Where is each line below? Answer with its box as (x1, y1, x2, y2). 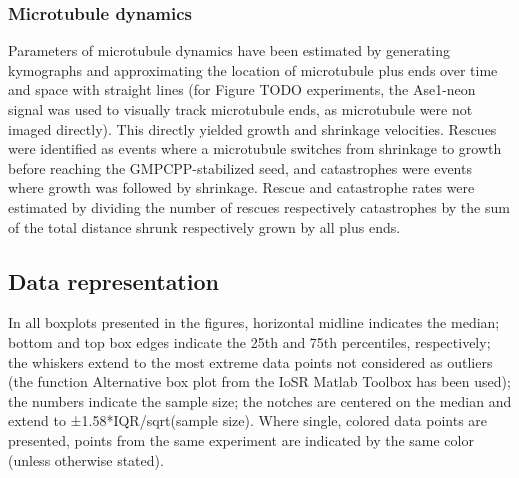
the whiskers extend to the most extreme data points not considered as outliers (8, 351, 493, 372)
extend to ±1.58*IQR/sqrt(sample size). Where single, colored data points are (8, 410, 488, 431)
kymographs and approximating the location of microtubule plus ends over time (8, 59, 498, 80)
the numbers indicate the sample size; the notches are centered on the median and (8, 390, 512, 411)
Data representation (8, 265, 219, 296)
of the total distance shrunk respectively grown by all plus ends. (8, 216, 401, 237)
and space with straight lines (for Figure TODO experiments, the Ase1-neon (8, 79, 476, 100)
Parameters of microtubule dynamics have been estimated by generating (8, 40, 450, 61)
